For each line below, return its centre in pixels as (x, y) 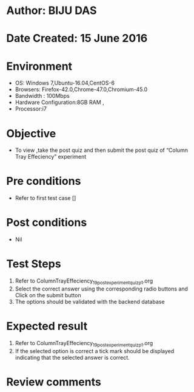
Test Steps (34, 264)
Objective (31, 133)
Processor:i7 (31, 109)
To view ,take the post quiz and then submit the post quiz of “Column (101, 150)
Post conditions (47, 223)
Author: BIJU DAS (52, 11)
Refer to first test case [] (45, 198)
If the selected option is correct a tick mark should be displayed (95, 351)
